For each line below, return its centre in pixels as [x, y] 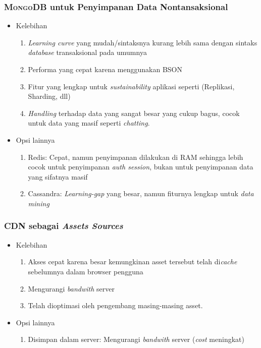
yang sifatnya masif [58, 176]
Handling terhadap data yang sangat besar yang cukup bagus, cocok [134, 113]
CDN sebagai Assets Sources [64, 226]
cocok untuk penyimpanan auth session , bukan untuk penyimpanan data [141, 167]
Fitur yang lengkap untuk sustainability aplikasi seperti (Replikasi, [131, 86]
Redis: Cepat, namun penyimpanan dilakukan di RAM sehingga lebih [136, 157]
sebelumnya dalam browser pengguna [86, 271]
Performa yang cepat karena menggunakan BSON [105, 69]
